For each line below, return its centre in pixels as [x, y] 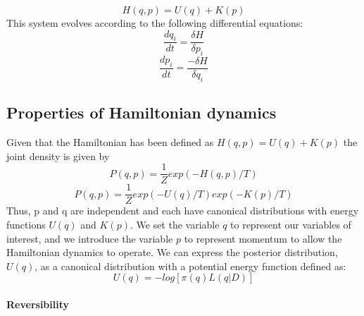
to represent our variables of [291, 224]
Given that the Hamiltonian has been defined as [110, 142]
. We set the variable [175, 224]
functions [26, 224]
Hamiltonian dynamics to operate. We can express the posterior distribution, [172, 252]
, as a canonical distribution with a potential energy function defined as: [190, 266]
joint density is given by [58, 156]
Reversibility [38, 304]
